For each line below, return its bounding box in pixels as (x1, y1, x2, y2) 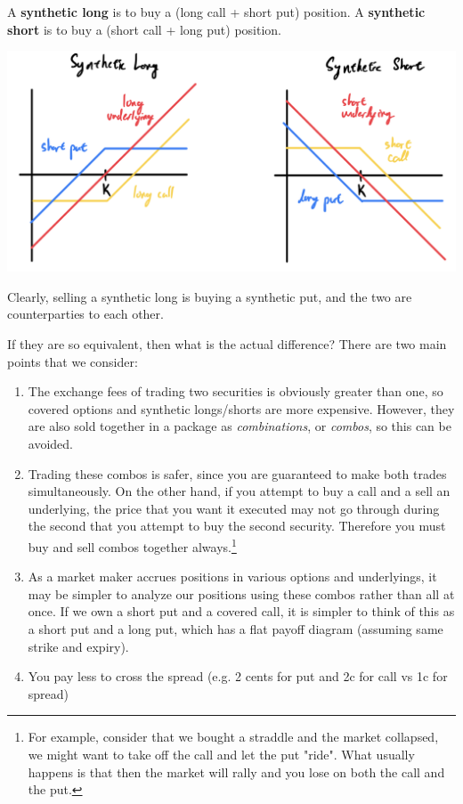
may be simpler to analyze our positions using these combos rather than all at (28, 584, 455, 603)
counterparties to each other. (7, 305, 164, 323)
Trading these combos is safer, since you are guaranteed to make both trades (28, 464, 447, 483)
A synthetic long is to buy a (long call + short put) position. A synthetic (7, 3, 426, 20)
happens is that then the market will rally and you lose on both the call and (28, 762, 445, 781)
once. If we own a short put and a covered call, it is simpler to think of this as (28, 602, 455, 621)
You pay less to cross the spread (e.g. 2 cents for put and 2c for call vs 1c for (28, 667, 448, 686)
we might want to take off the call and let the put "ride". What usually (28, 744, 415, 763)
